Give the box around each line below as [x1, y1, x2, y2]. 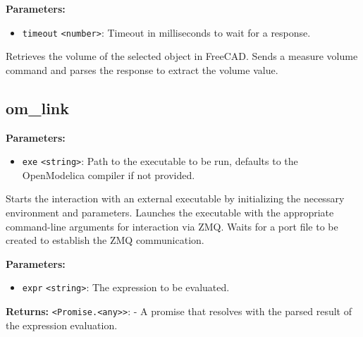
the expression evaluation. [6, 317, 118, 332]
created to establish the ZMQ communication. [6, 233, 204, 247]
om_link [6, 97, 70, 118]
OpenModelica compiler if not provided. [22, 167, 195, 182]
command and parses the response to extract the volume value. [6, 62, 278, 77]
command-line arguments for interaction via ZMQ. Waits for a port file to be [6, 219, 338, 233]
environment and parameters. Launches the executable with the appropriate [6, 205, 334, 220]
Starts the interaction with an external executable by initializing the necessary [6, 191, 345, 206]
